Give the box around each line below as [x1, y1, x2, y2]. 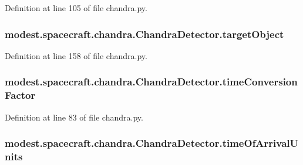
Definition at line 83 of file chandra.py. [5, 111, 143, 123]
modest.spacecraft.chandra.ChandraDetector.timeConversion [5, 74, 298, 89]
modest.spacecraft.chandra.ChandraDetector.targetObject [5, 26, 284, 41]
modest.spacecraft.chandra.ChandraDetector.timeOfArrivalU [5, 136, 299, 150]
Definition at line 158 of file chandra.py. [5, 49, 147, 61]
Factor [5, 88, 36, 102]
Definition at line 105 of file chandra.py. [5, 2, 147, 13]
